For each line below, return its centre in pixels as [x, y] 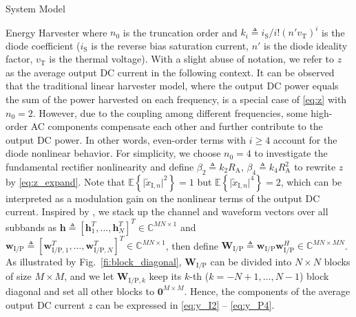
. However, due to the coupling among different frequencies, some [170, 112]
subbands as [31, 227]
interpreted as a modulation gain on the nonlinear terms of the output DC [163, 198]
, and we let [89, 276]
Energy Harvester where [56, 32]
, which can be [311, 181]
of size [19, 276]
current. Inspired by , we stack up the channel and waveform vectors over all [167, 211]
